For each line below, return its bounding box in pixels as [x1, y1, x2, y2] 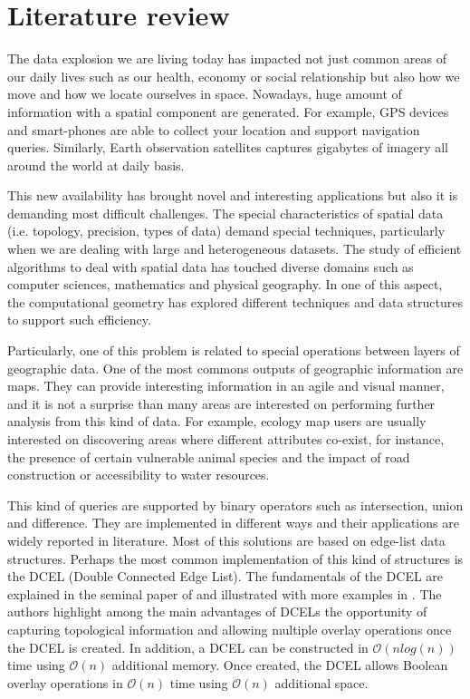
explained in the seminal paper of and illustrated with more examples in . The [7, 584, 442, 603]
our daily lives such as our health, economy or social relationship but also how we [7, 66, 460, 85]
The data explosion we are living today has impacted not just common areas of [7, 49, 446, 68]
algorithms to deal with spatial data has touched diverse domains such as [7, 257, 414, 276]
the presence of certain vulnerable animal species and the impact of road [7, 447, 410, 466]
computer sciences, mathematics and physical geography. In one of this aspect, [7, 275, 443, 294]
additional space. [274, 673, 369, 692]
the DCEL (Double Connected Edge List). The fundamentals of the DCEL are [7, 567, 444, 586]
